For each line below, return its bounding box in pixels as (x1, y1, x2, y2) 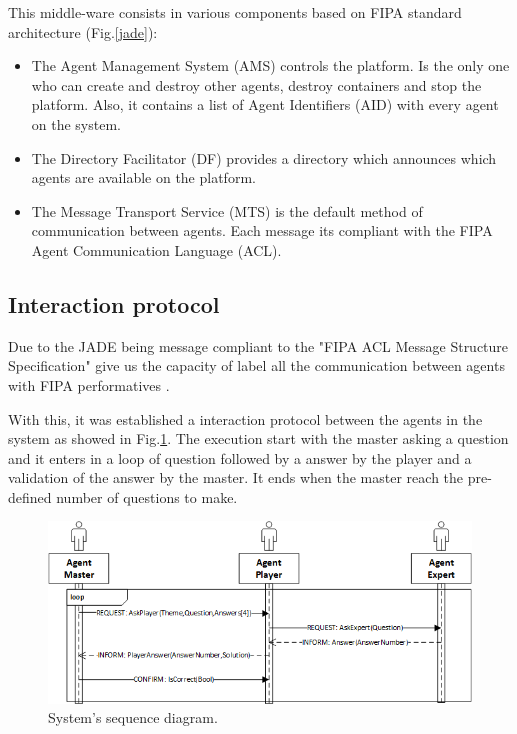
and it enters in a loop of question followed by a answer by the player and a (8, 447, 472, 468)
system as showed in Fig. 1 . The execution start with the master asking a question (8, 428, 509, 449)
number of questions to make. (56, 486, 238, 507)
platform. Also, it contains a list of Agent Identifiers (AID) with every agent (31, 94, 499, 115)
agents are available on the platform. (31, 167, 256, 188)
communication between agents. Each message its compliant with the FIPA (31, 220, 493, 241)
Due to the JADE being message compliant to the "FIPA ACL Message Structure (8, 335, 509, 356)
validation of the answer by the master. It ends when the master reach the (8, 467, 464, 488)
